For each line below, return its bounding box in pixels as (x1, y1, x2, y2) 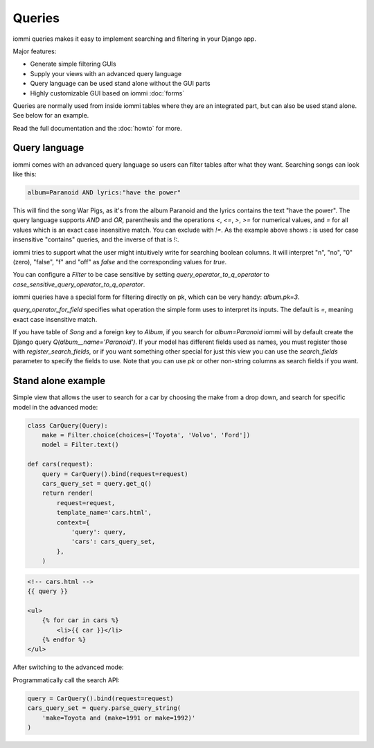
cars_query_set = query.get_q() (42, 480, 152, 488)
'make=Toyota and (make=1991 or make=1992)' (42, 713, 196, 722)
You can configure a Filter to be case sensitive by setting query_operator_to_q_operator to (12, 271, 270, 279)
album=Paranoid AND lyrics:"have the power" (27, 188, 181, 197)
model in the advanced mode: (12, 403, 98, 411)
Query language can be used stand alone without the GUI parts (30, 80, 211, 88)
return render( (42, 489, 93, 498)
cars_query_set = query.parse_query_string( (27, 704, 181, 712)
